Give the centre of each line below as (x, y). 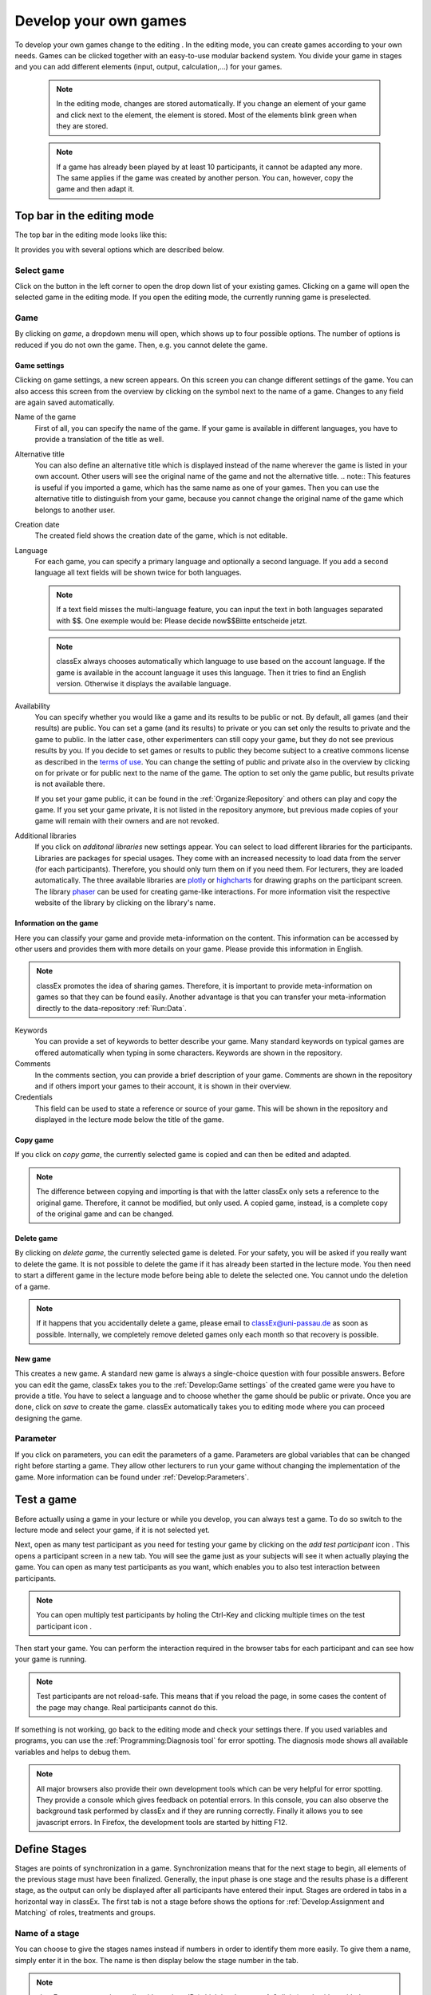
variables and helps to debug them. (73, 1752)
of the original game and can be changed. (105, 1214)
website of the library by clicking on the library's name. (125, 903)
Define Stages (51, 1849)
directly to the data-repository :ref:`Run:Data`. (111, 1008)
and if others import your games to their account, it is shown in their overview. (163, 1086)
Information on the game (57, 923)
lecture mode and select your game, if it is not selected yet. (113, 1530)
